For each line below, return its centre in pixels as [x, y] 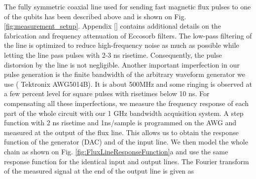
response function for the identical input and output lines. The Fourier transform [127, 161]
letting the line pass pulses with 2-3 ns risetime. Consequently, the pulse [113, 54]
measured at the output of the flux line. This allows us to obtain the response [121, 132]
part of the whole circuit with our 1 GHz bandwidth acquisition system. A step [124, 113]
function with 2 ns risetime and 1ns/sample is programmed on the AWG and [120, 123]
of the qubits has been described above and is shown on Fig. [95, 16]
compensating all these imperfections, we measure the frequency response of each [127, 103]
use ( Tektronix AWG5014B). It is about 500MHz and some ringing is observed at [128, 84]
